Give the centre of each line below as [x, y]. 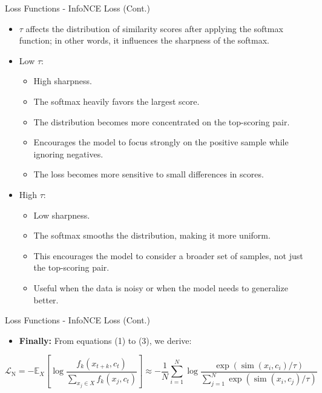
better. [46, 299]
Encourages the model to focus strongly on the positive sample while [161, 142]
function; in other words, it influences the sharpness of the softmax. [144, 40]
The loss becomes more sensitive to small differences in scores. [149, 174]
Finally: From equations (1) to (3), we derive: [105, 340]
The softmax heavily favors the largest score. [117, 101]
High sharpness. [63, 81]
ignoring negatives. [68, 154]
